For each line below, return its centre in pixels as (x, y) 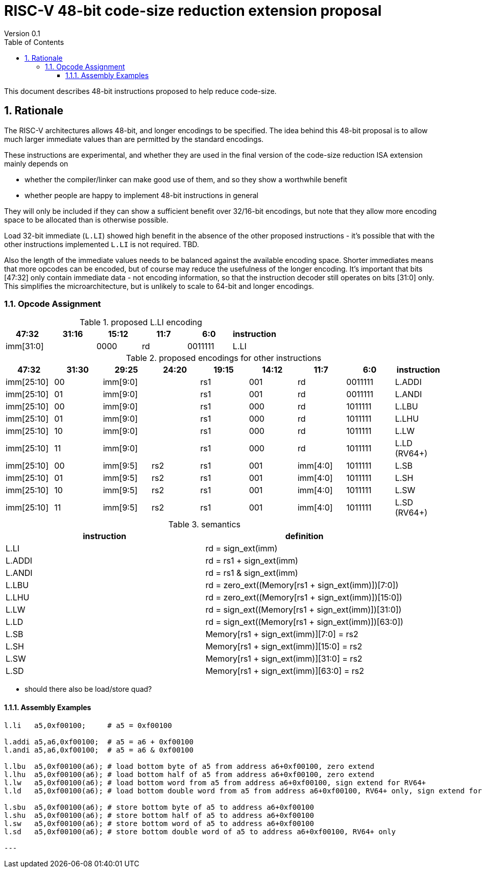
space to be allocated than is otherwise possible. (86, 220)
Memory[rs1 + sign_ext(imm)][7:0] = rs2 (282, 634)
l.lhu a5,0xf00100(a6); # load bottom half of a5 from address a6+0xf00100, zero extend (189, 774)
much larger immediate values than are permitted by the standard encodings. (134, 139)
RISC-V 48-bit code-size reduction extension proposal (193, 11)
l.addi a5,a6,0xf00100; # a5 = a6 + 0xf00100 (99, 742)
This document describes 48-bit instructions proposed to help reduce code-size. (140, 91)
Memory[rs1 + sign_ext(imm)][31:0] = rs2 (284, 659)
